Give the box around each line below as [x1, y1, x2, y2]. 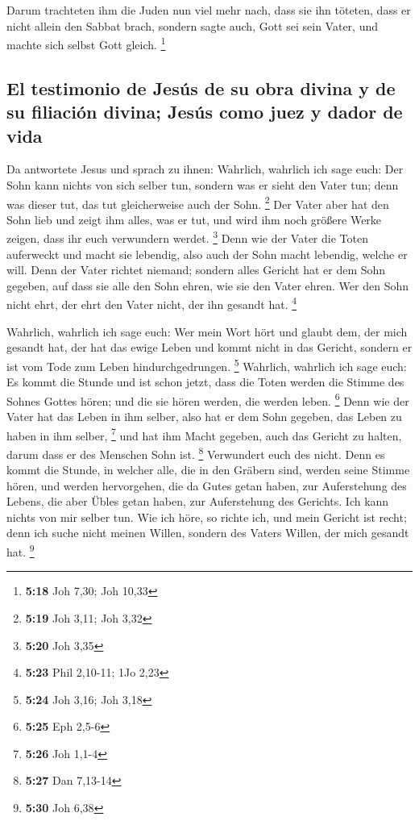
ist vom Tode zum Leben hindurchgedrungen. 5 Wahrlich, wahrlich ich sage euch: [6, 355, 407, 374]
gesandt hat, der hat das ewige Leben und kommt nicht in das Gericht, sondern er [6, 339, 413, 356]
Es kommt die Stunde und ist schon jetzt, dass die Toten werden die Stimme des [6, 373, 404, 390]
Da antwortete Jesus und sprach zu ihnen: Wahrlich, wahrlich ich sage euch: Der [6, 160, 404, 177]
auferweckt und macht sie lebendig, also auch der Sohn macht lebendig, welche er [6, 245, 408, 262]
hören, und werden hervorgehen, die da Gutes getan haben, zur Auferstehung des [6, 477, 407, 494]
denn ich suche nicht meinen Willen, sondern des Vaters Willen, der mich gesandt [6, 524, 409, 541]
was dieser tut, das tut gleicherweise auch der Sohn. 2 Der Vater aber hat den [6, 193, 389, 212]
